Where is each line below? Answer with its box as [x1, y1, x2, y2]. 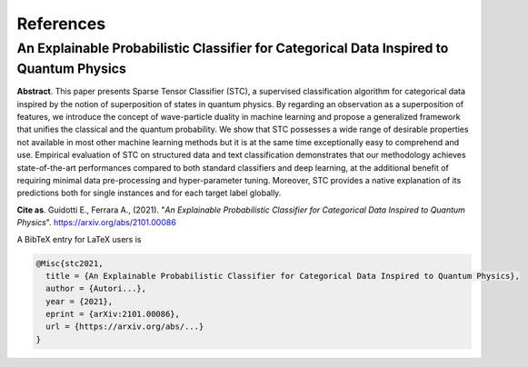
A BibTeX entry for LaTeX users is [16, 233, 142, 244]
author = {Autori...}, [45, 283, 147, 294]
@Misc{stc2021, [35, 258, 104, 268]
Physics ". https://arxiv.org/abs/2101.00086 [16, 217, 176, 228]
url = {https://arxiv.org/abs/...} [45, 322, 204, 332]
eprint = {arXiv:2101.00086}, [45, 309, 181, 320]
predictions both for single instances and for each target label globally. [16, 187, 282, 199]
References [16, 14, 106, 34]
